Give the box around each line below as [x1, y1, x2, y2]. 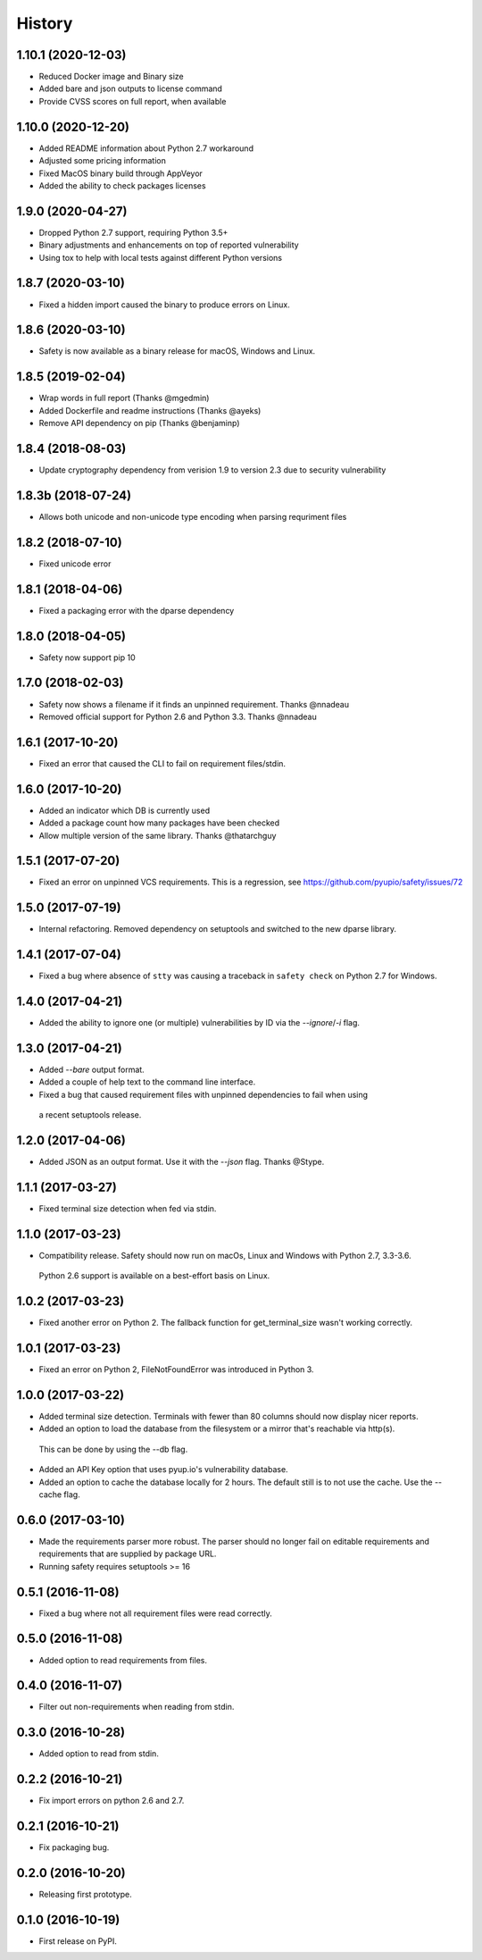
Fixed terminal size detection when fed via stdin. [38, 1203, 217, 1214]
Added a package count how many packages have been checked [38, 817, 280, 828]
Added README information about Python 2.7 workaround [38, 143, 254, 154]
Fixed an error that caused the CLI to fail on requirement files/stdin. [38, 758, 286, 768]
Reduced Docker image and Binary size [38, 71, 185, 82]
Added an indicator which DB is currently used [38, 805, 210, 816]
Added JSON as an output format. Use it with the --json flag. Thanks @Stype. [38, 1157, 325, 1168]
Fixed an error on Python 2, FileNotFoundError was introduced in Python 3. [38, 1364, 314, 1375]
